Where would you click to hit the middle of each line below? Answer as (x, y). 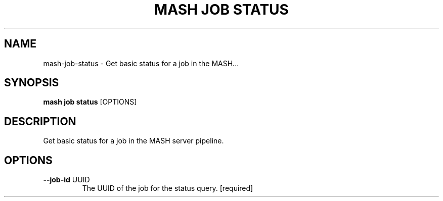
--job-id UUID (67, 180)
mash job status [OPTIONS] (90, 102)
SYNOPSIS (32, 83)
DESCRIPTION (40, 121)
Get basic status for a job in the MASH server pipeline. (134, 141)
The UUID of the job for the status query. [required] (168, 188)
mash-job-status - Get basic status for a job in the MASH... (141, 63)
